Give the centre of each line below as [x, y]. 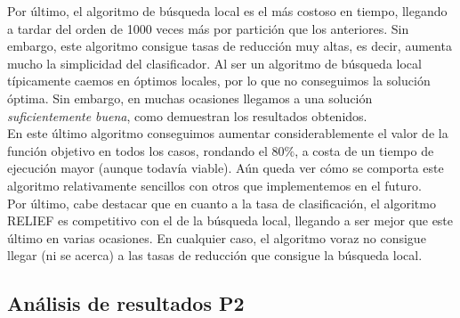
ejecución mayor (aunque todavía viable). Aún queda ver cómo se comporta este [226, 168]
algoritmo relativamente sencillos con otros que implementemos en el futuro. [214, 185]
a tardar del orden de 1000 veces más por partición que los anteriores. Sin [208, 28]
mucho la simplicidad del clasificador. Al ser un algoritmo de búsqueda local [214, 63]
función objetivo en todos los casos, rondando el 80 [146, 150]
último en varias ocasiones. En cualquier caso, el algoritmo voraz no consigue [217, 237]
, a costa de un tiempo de [364, 150]
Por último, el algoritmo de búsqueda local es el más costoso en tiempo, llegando [227, 11]
